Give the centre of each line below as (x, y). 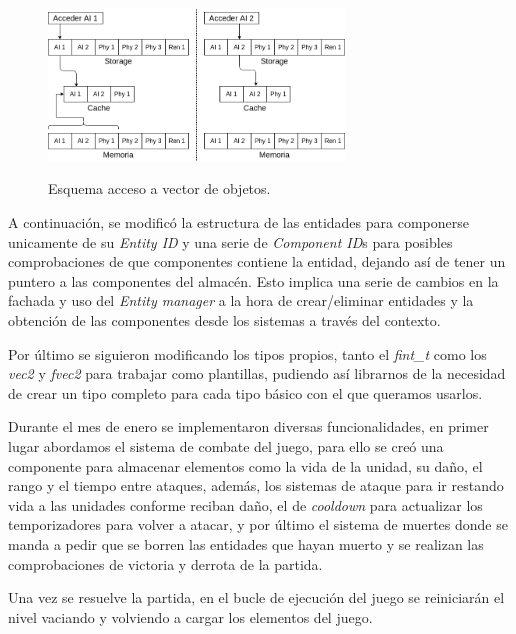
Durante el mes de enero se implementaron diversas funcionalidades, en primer (248, 426)
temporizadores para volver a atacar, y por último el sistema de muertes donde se (258, 524)
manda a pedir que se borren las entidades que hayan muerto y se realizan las (246, 543)
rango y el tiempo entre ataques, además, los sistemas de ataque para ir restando (256, 485)
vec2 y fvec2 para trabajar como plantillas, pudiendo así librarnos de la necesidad (257, 373)
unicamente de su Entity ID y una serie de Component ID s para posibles (230, 241)
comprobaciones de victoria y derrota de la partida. (165, 563)
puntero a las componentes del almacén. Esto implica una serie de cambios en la (253, 280)
